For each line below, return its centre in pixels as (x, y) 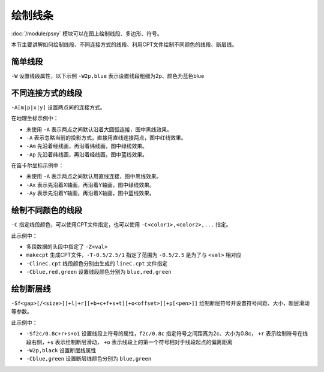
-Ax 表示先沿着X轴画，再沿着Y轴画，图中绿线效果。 (91, 185)
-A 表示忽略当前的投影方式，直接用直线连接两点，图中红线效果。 (106, 137)
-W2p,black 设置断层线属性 (61, 350)
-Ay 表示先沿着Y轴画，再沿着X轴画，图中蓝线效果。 (91, 193)
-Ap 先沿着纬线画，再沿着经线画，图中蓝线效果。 (87, 154)
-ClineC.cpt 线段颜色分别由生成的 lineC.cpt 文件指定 (97, 263)
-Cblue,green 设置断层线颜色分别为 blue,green (89, 359)
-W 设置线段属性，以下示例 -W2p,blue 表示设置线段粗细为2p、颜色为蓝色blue (108, 75)
